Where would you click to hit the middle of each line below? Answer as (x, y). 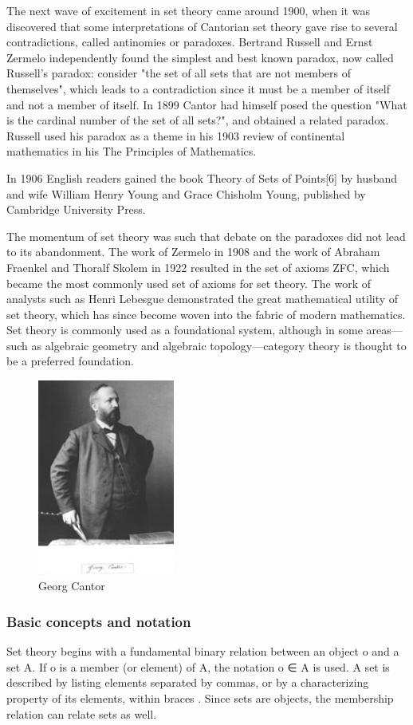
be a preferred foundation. (70, 361)
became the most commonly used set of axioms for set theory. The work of (189, 283)
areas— (384, 330)
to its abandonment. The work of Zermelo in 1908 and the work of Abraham (193, 252)
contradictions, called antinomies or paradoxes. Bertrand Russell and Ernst (190, 42)
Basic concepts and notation (99, 621)
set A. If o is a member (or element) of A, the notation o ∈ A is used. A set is (198, 666)
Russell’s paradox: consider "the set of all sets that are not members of (179, 73)
